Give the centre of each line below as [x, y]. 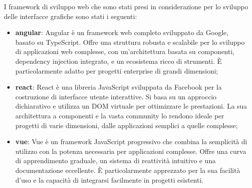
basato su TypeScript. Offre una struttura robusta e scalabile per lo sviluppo [130, 42]
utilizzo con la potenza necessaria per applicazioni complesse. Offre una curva [131, 151]
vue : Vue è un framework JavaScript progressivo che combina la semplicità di [131, 141]
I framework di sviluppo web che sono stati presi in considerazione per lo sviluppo [126, 6]
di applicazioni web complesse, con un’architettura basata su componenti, [125, 51]
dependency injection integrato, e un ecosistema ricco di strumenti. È [118, 61]
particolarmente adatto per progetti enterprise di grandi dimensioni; [117, 70]
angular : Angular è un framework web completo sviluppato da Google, [122, 32]
